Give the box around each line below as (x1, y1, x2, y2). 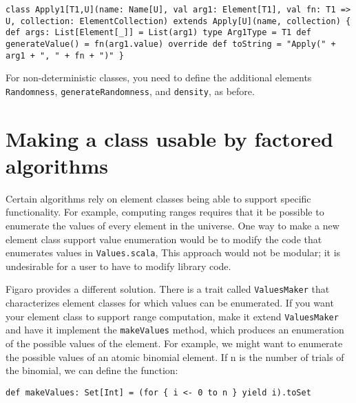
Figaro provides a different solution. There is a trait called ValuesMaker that (6, 282, 330, 296)
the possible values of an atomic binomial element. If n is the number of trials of (6, 349, 344, 364)
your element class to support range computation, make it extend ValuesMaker (6, 309, 339, 323)
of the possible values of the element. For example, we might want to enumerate (6, 336, 343, 351)
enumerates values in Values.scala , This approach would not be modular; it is (6, 245, 341, 260)
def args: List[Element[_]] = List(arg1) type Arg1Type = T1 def (6, 28, 311, 38)
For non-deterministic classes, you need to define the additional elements (6, 70, 312, 85)
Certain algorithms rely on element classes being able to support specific (6, 191, 311, 205)
